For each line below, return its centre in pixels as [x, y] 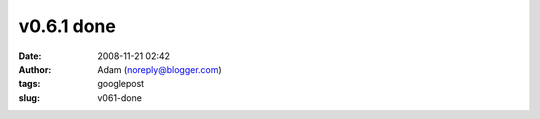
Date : [30, 56]
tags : [29, 84]
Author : [35, 69]
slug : [29, 97]
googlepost [121, 84]
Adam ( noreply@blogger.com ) [159, 69]
